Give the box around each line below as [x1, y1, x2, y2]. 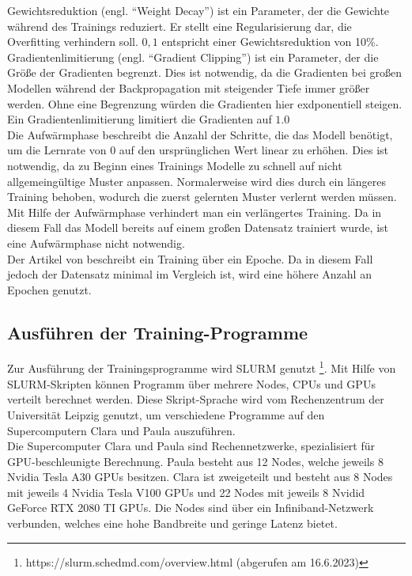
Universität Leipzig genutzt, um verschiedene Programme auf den [7, 406, 325, 423]
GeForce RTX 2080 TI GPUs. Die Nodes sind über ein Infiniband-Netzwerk [7, 499, 374, 516]
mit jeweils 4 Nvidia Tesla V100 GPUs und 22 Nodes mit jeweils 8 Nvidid [7, 483, 365, 500]
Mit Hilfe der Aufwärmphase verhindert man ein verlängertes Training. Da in [7, 203, 382, 220]
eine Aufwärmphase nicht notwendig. [7, 234, 185, 251]
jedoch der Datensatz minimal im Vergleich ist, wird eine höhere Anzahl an [7, 266, 372, 282]
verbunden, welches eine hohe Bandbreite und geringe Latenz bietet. [7, 515, 338, 532]
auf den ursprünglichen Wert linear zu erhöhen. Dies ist [119, 142, 388, 158]
